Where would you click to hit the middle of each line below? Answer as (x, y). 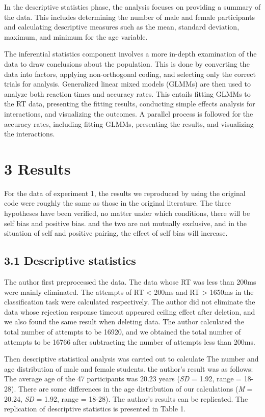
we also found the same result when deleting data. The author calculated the (124, 322)
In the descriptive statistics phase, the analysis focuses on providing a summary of (132, 7)
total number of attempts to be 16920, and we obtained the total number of (123, 331)
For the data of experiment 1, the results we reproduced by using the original (125, 193)
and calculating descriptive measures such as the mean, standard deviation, (122, 27)
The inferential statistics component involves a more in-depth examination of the (130, 54)
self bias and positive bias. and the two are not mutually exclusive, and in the (126, 223)
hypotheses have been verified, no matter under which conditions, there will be (127, 213)
